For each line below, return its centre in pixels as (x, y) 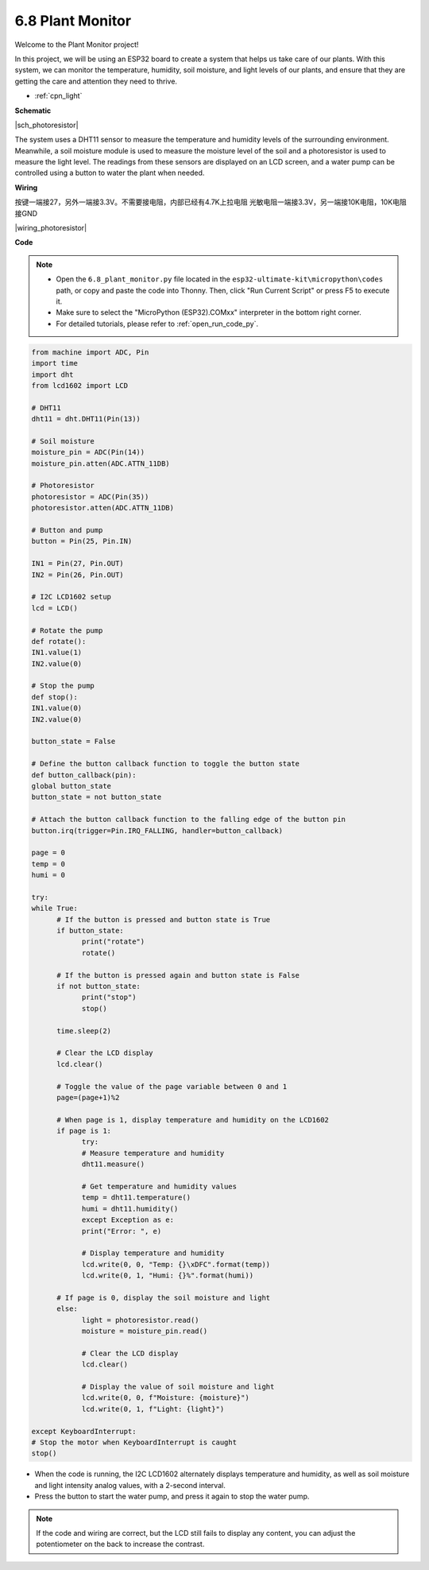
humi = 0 (48, 875)
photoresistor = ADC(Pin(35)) (90, 496)
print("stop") (109, 997)
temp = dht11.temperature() (136, 1198)
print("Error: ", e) (122, 1231)
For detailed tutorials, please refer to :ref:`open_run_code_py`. (157, 324)
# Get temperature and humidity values (159, 1187)
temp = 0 (48, 864)
